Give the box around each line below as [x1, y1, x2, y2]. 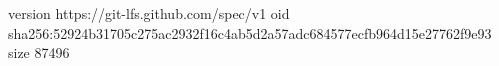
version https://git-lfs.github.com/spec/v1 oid [8, 3, 290, 23]
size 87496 [8, 42, 70, 63]
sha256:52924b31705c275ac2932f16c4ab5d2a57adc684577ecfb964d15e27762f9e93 [8, 22, 492, 43]
